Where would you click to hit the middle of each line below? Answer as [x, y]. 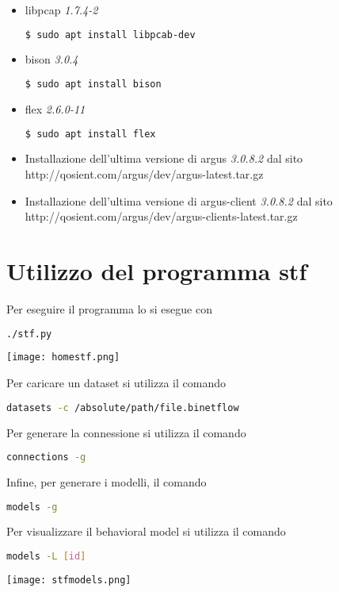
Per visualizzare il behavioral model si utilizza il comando [146, 531]
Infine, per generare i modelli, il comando [107, 481]
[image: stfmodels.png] [69, 580]
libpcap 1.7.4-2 [61, 10]
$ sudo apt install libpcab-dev [110, 35]
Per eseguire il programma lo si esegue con [109, 308]
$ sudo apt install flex [90, 134]
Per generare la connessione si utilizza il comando [126, 432]
